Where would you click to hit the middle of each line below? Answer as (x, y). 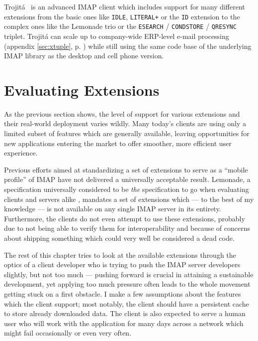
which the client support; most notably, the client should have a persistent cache (127, 303)
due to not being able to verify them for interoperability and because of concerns (127, 228)
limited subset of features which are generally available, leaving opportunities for (127, 133)
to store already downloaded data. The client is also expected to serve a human (125, 313)
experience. (21, 153)
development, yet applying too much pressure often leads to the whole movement (127, 284)
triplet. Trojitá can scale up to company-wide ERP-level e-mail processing (117, 36)
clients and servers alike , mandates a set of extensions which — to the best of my (129, 199)
